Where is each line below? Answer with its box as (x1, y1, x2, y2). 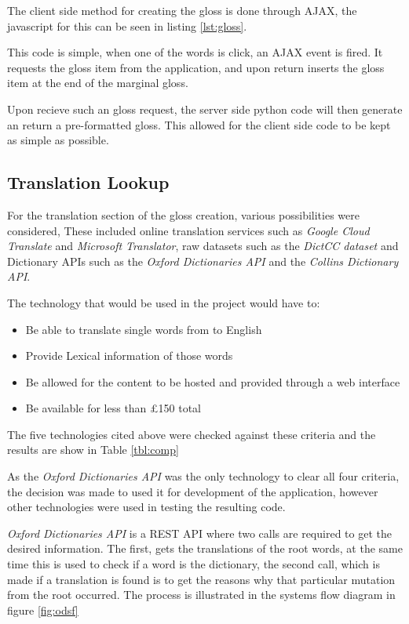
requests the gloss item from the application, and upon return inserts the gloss (7, 59, 385, 75)
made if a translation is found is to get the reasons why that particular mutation (7, 571, 396, 587)
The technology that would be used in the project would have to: (7, 294, 320, 310)
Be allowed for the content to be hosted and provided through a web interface (25, 373, 400, 390)
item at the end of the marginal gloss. (7, 74, 188, 91)
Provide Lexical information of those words (25, 347, 233, 364)
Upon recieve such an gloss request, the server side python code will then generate (7, 100, 403, 117)
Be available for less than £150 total (25, 400, 201, 416)
